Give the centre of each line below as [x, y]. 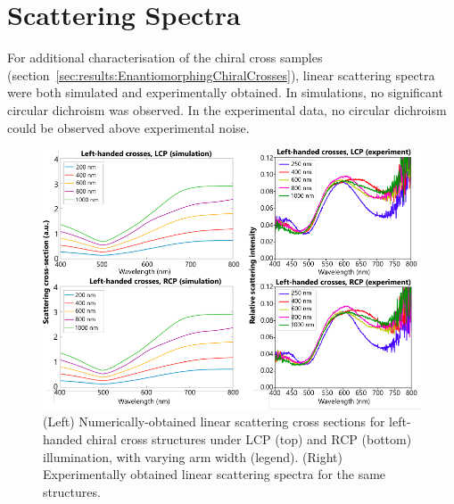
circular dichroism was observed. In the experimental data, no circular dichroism [227, 109]
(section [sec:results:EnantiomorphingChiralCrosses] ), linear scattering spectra [221, 74]
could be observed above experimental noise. [128, 127]
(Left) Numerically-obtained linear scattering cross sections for [214, 421]
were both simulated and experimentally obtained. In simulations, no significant [225, 92]
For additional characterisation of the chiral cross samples [165, 58]
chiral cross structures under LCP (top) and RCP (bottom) [249, 438]
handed [63, 438]
